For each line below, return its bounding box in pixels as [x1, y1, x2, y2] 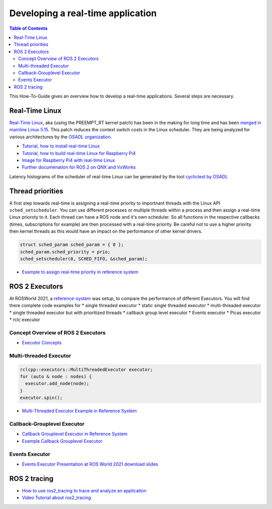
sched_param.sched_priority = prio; [20, 249, 111, 254]
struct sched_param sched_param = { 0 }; [20, 242, 124, 247]
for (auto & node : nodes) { [20, 374, 92, 380]
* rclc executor [9, 317, 40, 323]
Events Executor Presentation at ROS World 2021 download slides [22, 461, 158, 467]
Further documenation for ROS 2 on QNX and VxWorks [22, 164, 136, 170]
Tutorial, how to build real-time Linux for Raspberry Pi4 [22, 150, 136, 156]
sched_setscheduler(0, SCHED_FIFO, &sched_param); [20, 256, 148, 262]
